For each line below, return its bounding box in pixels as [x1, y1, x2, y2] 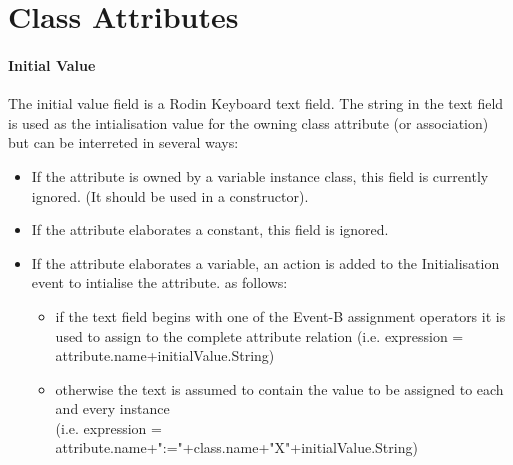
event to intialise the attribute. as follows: [31, 272, 288, 293]
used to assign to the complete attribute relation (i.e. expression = [55, 325, 464, 346]
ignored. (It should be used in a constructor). [31, 185, 309, 206]
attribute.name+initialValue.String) [55, 345, 275, 366]
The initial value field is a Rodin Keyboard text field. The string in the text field [8, 93, 504, 114]
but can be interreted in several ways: [8, 132, 239, 153]
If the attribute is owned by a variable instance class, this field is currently [31, 165, 489, 186]
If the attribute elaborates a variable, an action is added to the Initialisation [31, 252, 500, 273]
